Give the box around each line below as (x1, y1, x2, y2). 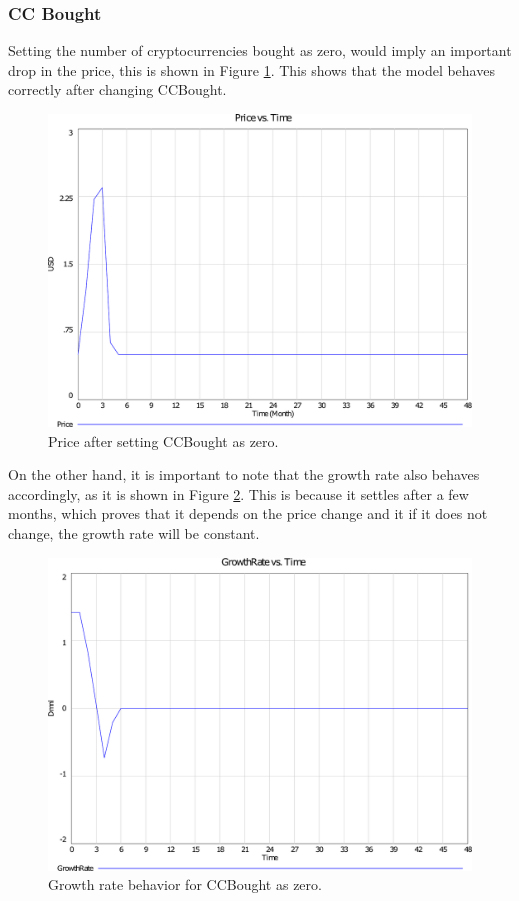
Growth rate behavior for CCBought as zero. (48, 874, 322, 895)
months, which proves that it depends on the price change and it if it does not (8, 503, 488, 524)
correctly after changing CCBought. (8, 79, 227, 100)
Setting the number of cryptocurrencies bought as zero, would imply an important (8, 40, 512, 61)
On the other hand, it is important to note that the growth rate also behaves (8, 464, 480, 485)
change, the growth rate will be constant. (8, 523, 260, 543)
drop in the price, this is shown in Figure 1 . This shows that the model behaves (8, 59, 495, 80)
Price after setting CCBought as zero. (48, 430, 279, 451)
